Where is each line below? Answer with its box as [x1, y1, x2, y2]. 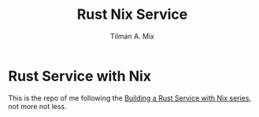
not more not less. [8, 101, 67, 111]
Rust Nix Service [76, 5, 188, 24]
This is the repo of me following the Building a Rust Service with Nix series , [8, 93, 252, 103]
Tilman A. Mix [109, 31, 155, 41]
